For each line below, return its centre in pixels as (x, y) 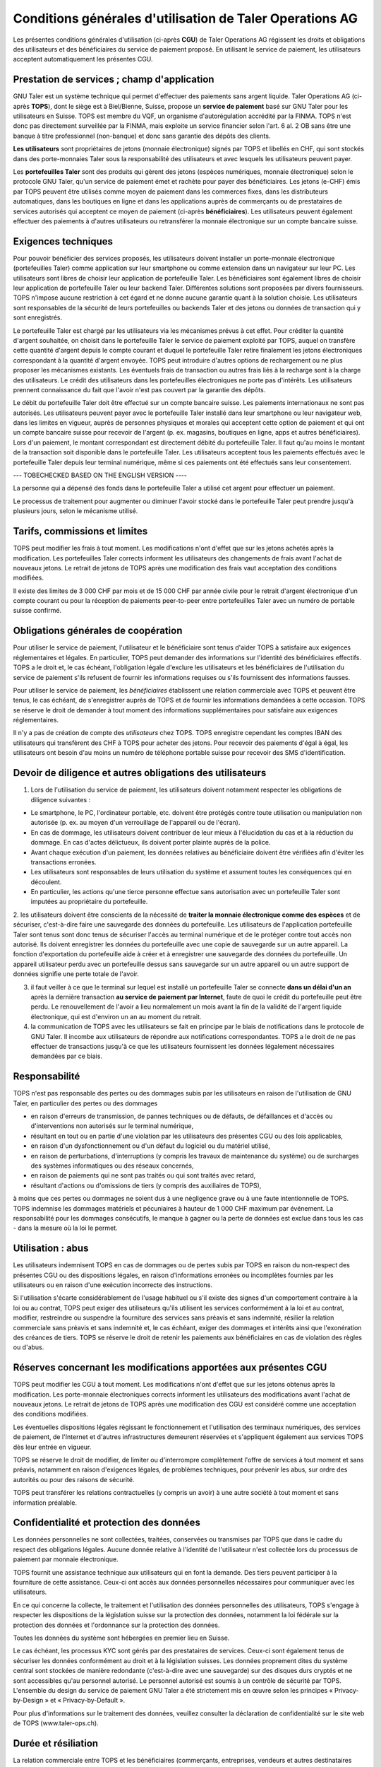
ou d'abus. (29, 1347)
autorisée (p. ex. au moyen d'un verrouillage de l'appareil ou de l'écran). (135, 823)
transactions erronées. (64, 862)
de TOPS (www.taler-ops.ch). (56, 1723)
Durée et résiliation (56, 1743)
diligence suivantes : (61, 799)
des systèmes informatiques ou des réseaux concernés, (112, 1166)
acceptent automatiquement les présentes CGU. (83, 59)
